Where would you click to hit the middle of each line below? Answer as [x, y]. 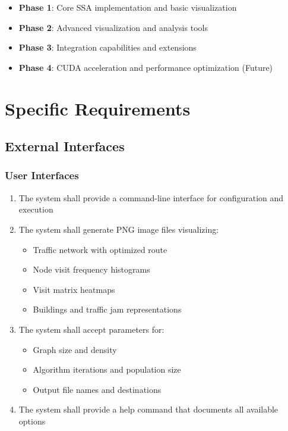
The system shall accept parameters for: [91, 329]
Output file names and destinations [97, 389]
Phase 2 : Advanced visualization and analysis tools [113, 27]
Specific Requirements [98, 108]
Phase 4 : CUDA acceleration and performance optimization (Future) [146, 67]
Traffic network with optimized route [100, 249]
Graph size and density [75, 349]
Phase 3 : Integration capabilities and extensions [107, 47]
